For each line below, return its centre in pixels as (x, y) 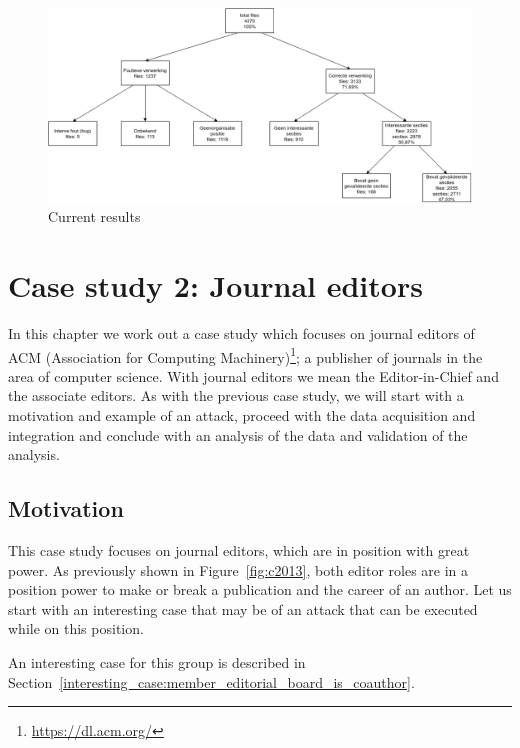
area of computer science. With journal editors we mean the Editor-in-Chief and (253, 375)
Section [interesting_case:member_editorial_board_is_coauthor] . (211, 681)
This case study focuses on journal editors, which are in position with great (239, 549)
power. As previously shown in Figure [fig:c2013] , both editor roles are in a (238, 569)
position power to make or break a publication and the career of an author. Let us (260, 589)
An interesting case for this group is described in (157, 661)
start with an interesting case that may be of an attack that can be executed (243, 608)
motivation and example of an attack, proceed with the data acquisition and (242, 414)
